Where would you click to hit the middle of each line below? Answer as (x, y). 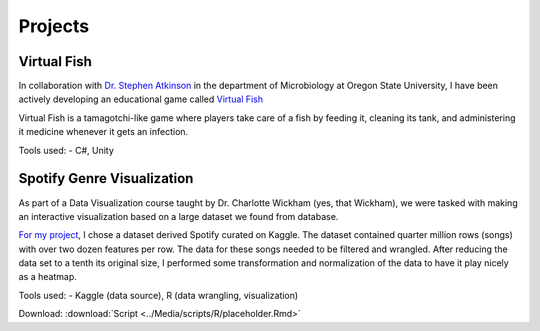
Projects (54, 26)
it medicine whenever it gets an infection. (103, 132)
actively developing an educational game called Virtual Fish (141, 99)
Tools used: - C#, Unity (66, 150)
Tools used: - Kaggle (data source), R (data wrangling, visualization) (158, 295)
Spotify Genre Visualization (106, 178)
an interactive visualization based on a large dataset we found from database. (178, 216)
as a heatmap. (47, 277)
